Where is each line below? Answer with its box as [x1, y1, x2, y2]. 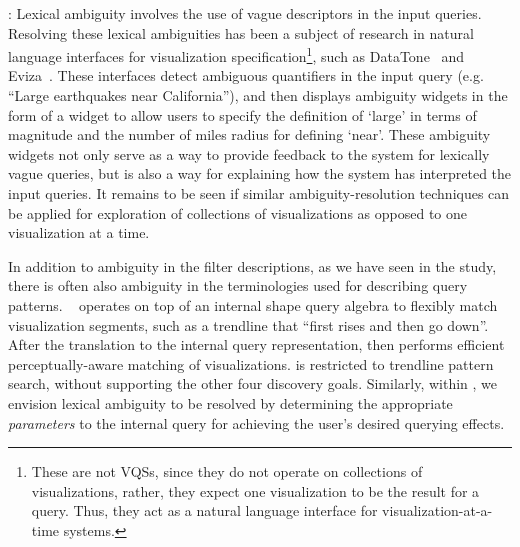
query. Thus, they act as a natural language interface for [31, 500, 378, 521]
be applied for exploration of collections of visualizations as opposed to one [8, 202, 467, 223]
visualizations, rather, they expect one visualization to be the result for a [31, 480, 480, 501]
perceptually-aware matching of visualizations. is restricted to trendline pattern [8, 353, 494, 374]
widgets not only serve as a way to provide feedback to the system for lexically [8, 143, 490, 164]
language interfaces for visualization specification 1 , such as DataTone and [8, 43, 465, 66]
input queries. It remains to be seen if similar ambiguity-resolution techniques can [8, 183, 510, 203]
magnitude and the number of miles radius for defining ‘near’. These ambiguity [8, 124, 491, 145]
